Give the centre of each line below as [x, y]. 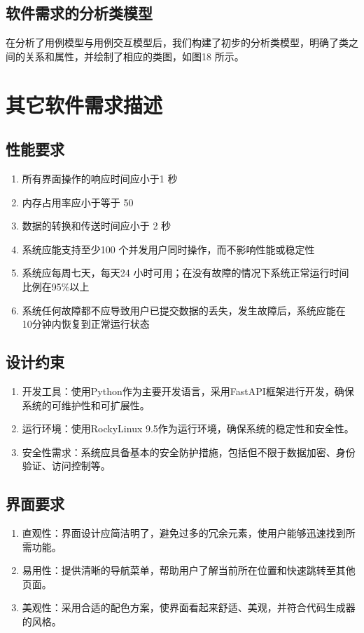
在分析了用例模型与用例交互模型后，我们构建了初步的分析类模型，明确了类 [177, 42]
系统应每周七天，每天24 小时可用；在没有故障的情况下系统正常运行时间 [185, 273]
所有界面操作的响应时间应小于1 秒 [100, 178]
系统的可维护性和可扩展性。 [86, 405]
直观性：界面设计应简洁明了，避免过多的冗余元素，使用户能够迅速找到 [184, 533]
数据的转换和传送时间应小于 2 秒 [97, 226]
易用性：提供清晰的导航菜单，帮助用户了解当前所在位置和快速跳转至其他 [189, 570]
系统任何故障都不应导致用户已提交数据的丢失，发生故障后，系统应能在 [184, 310]
